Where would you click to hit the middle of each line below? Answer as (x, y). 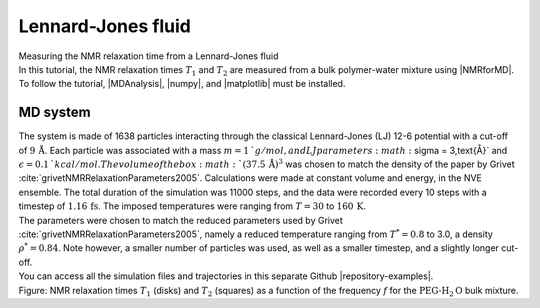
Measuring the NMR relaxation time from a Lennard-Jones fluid (148, 56)
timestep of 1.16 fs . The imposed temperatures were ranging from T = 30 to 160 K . (192, 206)
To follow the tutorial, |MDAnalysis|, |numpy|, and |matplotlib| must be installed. (182, 84)
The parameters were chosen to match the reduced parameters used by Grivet (181, 220)
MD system (55, 112)
